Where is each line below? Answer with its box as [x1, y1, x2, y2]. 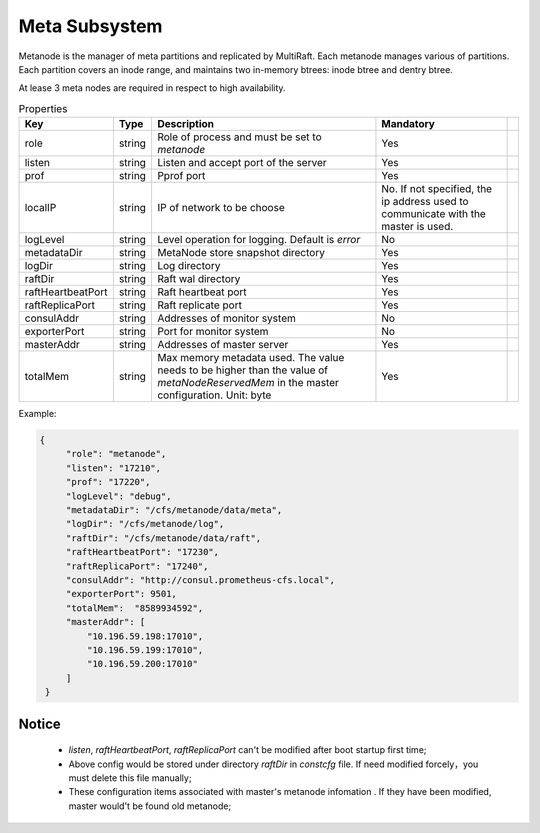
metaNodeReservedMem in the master [156, 376, 340, 390]
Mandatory [381, 117, 435, 131]
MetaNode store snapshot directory [156, 246, 325, 260]
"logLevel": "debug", [65, 490, 172, 502]
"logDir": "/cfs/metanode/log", [65, 518, 225, 530]
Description [156, 117, 215, 131]
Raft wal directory [156, 272, 241, 286]
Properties [18, 101, 68, 115]
